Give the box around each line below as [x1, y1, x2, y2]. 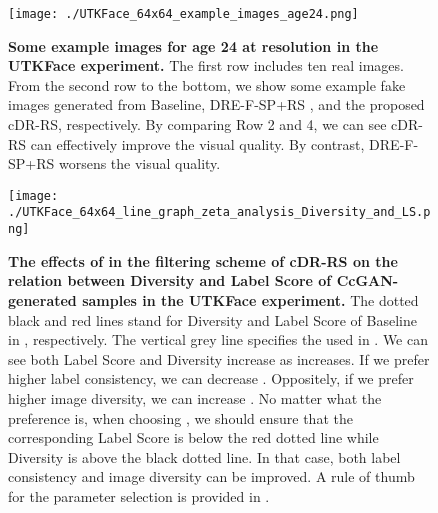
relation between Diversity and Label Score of [8, 270, 332, 291]
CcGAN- [336, 270, 399, 291]
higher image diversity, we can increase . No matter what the [8, 387, 382, 408]
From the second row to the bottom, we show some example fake [8, 74, 406, 95]
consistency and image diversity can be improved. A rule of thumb [8, 466, 415, 487]
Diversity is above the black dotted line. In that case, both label [8, 446, 401, 467]
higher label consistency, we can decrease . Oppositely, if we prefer [8, 368, 414, 389]
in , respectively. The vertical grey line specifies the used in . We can [8, 329, 428, 350]
